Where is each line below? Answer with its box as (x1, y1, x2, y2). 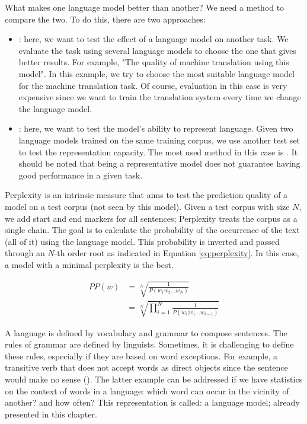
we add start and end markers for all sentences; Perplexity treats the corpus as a (5, 212, 298, 224)
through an (5, 247, 45, 259)
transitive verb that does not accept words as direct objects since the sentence (5, 361, 288, 374)
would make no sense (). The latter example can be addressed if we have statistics (5, 373, 303, 385)
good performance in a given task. (18, 168, 143, 181)
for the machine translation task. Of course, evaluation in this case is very (18, 79, 287, 91)
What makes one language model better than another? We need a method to (5, 1, 284, 13)
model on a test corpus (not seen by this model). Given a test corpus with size (5, 200, 290, 212)
